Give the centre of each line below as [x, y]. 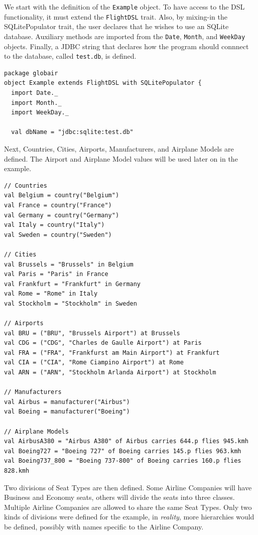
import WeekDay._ [40, 113]
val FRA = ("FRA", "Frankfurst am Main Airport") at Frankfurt [112, 353]
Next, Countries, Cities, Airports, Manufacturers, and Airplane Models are [119, 148]
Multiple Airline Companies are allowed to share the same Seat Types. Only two [128, 507]
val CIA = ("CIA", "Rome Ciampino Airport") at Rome [94, 363]
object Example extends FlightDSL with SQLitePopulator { [103, 83]
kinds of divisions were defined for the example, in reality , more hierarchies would [129, 517]
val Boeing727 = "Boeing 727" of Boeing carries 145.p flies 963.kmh [123, 451]
